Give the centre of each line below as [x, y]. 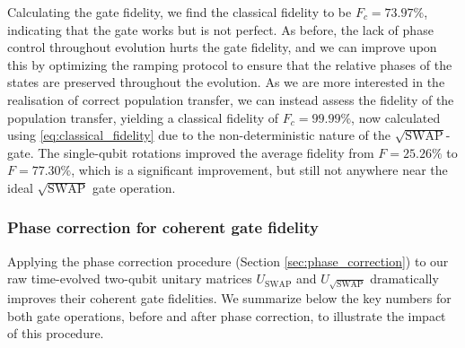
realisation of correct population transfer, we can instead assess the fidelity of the [231, 99]
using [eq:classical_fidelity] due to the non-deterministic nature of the [199, 135]
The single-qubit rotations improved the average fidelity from [206, 152]
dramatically [404, 278]
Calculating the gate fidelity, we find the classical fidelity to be [180, 12]
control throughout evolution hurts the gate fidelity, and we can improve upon [222, 47]
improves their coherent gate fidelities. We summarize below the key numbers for [229, 297]
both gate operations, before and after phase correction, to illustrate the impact [227, 315]
